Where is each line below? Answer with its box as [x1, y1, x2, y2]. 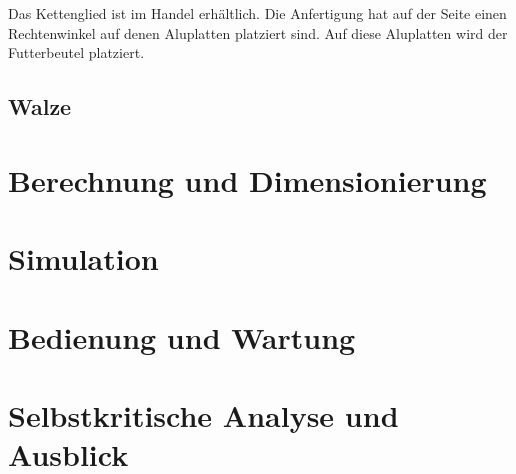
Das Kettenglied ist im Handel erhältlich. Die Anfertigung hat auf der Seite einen [8, 3, 507, 23]
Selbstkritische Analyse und [8, 394, 399, 435]
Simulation [8, 238, 159, 279]
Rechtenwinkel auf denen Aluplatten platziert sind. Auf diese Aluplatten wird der [8, 22, 508, 43]
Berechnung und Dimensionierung [8, 159, 487, 200]
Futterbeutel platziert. [8, 42, 145, 63]
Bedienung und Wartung [8, 316, 356, 357]
